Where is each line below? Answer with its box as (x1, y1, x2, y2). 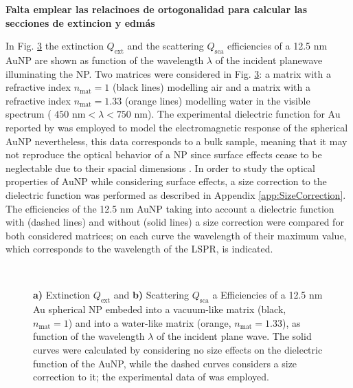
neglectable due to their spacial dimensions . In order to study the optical (5, 160, 315, 175)
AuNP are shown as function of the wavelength (5, 52, 204, 67)
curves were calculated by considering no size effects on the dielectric (33, 343, 323, 357)
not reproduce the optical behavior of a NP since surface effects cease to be (5, 147, 322, 162)
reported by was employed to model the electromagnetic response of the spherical (5, 120, 348, 134)
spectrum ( (5, 107, 52, 121)
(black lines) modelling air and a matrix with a (113, 80, 310, 94)
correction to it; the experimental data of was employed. (33, 369, 269, 384)
